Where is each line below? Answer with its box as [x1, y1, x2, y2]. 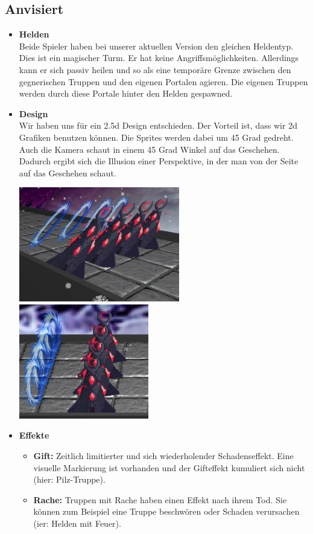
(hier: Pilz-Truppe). [33, 473, 106, 486]
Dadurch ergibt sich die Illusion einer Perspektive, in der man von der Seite [19, 155, 299, 167]
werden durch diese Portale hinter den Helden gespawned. [19, 87, 233, 100]
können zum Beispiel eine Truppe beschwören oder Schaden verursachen [33, 505, 300, 518]
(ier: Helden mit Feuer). [33, 517, 121, 530]
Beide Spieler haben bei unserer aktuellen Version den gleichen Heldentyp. [19, 39, 294, 52]
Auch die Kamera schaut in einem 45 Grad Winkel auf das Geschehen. [19, 143, 280, 155]
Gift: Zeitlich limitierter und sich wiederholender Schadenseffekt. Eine [33, 449, 294, 462]
